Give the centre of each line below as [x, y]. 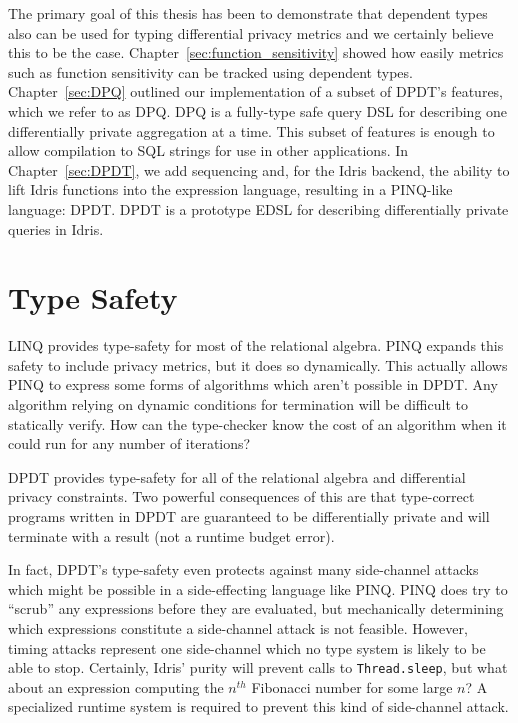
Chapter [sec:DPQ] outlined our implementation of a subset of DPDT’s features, [256, 91]
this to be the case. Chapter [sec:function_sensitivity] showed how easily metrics [256, 52]
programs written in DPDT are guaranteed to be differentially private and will [249, 516]
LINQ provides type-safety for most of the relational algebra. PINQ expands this [256, 345]
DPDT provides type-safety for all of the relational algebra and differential [237, 476]
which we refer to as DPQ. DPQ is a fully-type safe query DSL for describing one [258, 110]
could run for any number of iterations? [129, 443]
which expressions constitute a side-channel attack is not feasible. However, [238, 627]
